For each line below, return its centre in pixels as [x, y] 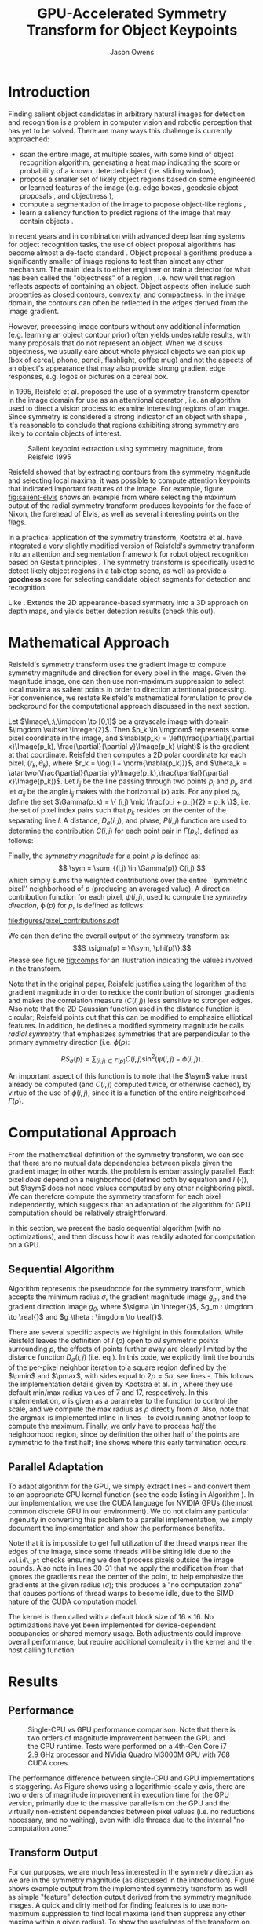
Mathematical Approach [89, 643]
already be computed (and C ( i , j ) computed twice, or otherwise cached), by [130, 1084]
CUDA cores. [49, 1762]
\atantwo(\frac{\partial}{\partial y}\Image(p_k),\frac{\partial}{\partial [118, 773]
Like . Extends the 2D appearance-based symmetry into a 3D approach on [128, 602]
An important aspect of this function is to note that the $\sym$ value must [128, 1075]
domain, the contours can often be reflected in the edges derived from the [128, 302]
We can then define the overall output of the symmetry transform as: [119, 936]
